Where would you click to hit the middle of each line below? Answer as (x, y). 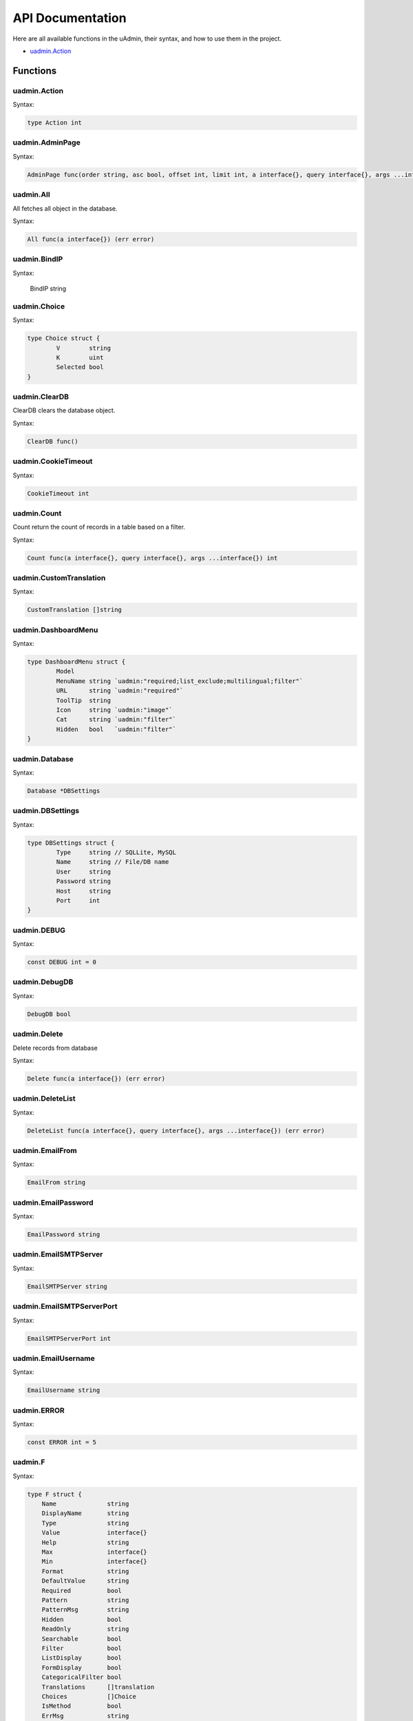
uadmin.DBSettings (46, 811)
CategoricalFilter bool (82, 1677)
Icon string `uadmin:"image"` (114, 710)
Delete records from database (55, 1048)
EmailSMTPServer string (67, 1286)
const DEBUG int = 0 (62, 962)
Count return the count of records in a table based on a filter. (99, 527)
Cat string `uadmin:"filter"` (116, 720)
